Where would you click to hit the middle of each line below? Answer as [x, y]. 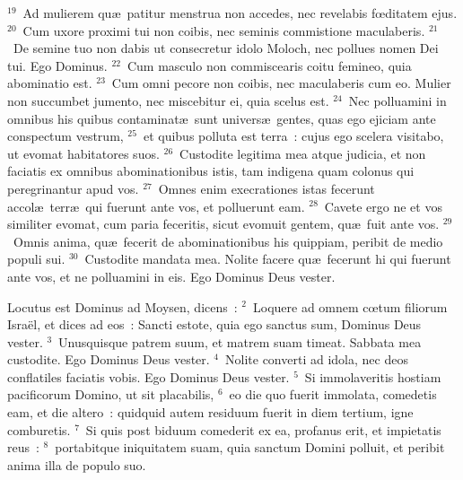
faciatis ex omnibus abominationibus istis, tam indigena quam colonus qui [211, 171]
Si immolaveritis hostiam [373, 376]
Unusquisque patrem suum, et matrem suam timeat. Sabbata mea [240, 341]
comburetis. [39, 429]
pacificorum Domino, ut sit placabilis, [111, 394]
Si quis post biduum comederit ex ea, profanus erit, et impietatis [263, 429]
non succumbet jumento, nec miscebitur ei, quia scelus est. [168, 100]
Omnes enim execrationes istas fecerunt [266, 188]
